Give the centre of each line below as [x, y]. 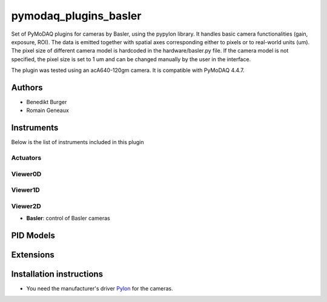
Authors [27, 87]
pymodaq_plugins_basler [76, 16]
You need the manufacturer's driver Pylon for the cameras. [100, 289]
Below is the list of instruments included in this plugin [78, 142]
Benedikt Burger [47, 102]
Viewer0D [26, 174]
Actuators [26, 158]
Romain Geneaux [48, 110]
